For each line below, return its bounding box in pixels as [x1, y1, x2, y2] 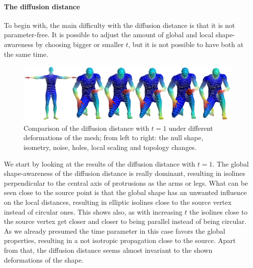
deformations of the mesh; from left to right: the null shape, [24, 132, 203, 143]
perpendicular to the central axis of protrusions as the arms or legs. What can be [4, 177, 248, 188]
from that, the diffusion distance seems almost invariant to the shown [4, 244, 213, 255]
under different [169, 122, 213, 133]
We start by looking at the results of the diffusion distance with [4, 158, 196, 169]
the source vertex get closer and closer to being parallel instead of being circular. [4, 216, 247, 226]
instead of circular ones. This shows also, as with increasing [4, 206, 182, 217]
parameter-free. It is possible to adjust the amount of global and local [4, 29, 214, 40]
